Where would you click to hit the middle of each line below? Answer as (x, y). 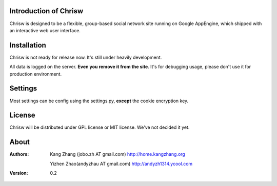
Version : (19, 173)
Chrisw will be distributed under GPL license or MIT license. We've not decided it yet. (100, 127)
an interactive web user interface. (45, 30)
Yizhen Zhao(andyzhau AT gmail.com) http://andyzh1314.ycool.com (121, 164)
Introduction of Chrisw (46, 11)
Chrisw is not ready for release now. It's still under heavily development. (86, 57)
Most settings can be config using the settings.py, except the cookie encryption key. (99, 101)
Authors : (19, 154)
